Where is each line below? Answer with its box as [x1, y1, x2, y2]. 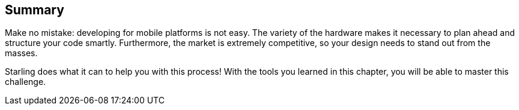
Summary [5, 2, 64, 17]
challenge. [5, 77, 46, 87]
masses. [5, 48, 38, 59]
